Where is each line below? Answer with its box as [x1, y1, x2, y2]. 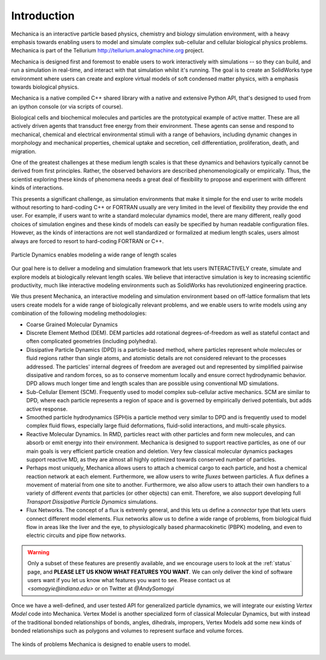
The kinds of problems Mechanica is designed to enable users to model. [11, 641, 191, 648]
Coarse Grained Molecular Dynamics [26, 320, 118, 328]
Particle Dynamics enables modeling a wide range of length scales [11, 251, 177, 258]
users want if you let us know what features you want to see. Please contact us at [27, 576, 231, 583]
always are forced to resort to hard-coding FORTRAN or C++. [11, 237, 164, 244]
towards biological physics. [11, 83, 79, 90]
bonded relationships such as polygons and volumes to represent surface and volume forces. [11, 627, 244, 634]
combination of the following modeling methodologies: [11, 309, 147, 317]
